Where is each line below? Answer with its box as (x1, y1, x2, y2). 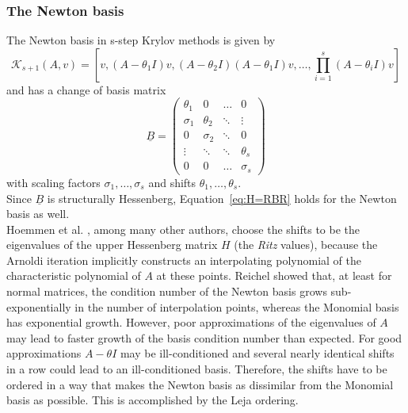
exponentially (6, 298, 71, 315)
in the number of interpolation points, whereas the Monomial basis (74, 298, 399, 315)
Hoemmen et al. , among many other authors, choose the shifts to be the (6, 220, 360, 237)
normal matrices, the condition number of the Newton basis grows (6, 283, 327, 300)
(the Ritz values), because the (234, 236, 378, 253)
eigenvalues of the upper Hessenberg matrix (6, 236, 218, 253)
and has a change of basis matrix (6, 81, 166, 98)
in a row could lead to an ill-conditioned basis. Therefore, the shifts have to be (6, 361, 387, 377)
